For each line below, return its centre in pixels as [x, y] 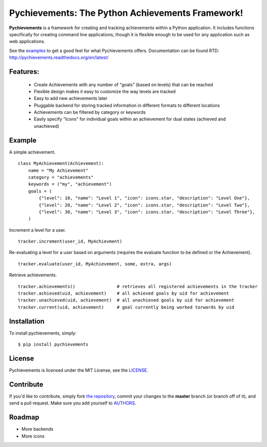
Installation [27, 321]
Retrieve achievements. [33, 275]
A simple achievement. [32, 152]
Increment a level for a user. [38, 230]
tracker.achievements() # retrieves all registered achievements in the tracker [138, 286]
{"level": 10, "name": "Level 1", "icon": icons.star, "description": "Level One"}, [144, 198]
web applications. [27, 42]
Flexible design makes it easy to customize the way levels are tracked [105, 91]
